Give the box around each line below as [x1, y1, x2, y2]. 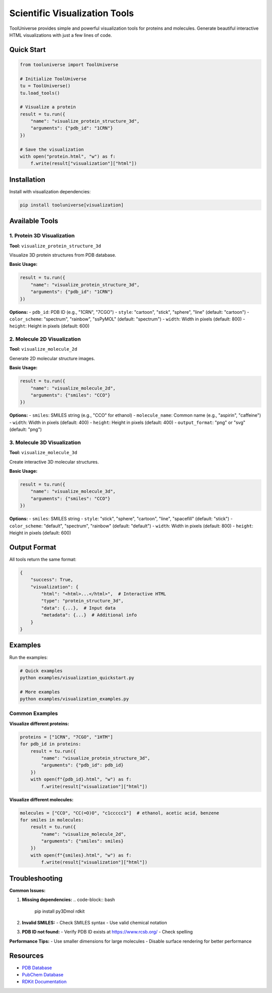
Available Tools [9, 217, 58, 226]
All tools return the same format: [9, 556, 77, 562]
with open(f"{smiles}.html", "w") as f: [30, 852, 132, 858]
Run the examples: [9, 654, 48, 660]
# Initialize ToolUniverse [20, 76, 87, 82]
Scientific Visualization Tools [9, 8, 134, 19]
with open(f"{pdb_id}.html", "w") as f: [30, 777, 132, 782]
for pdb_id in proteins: [20, 741, 82, 747]
